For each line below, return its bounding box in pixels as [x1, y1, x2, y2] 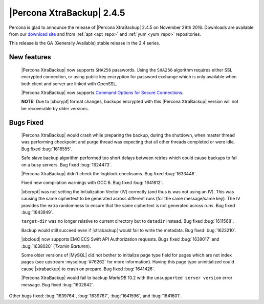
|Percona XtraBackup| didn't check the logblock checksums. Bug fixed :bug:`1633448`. [21, 171, 198, 177]
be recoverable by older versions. [21, 105, 89, 111]
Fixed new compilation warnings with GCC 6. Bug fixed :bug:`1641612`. [21, 180, 163, 186]
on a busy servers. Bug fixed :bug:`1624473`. [21, 162, 112, 167]
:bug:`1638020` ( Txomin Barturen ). [21, 243, 91, 249]
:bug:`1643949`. [21, 210, 54, 215]
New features [9, 53, 51, 61]
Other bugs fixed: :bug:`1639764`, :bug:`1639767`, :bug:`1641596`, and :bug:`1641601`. [9, 293, 182, 299]
